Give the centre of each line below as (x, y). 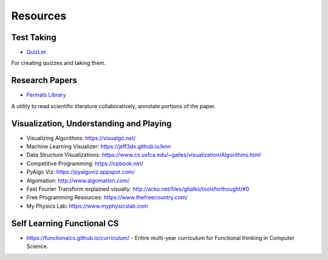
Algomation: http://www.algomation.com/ (78, 180)
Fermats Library (46, 95)
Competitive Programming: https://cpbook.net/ (85, 163)
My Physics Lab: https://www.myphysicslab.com (87, 206)
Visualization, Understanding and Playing (91, 124)
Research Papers (44, 80)
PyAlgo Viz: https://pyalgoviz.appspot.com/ (80, 172)
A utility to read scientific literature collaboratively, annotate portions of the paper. (113, 106)
